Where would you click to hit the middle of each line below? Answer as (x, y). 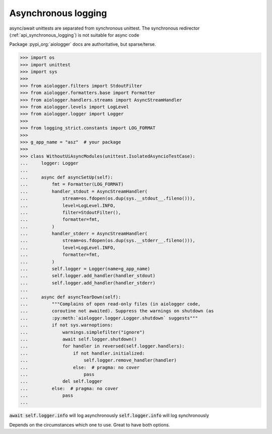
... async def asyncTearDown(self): (70, 297)
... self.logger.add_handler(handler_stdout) (88, 276)
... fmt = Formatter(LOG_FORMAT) (72, 184)
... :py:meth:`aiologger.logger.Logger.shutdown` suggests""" (109, 318)
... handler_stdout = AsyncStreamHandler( (84, 191)
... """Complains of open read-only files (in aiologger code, (110, 304)
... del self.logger (61, 381)
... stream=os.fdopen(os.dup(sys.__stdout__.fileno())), (108, 198)
